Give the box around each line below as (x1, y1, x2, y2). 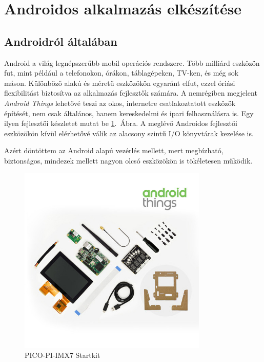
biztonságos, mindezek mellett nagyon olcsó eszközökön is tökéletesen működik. (4, 155, 253, 166)
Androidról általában (4, 33, 117, 49)
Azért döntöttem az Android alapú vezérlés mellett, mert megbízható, (4, 145, 224, 156)
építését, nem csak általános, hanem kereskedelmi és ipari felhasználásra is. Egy (4, 107, 254, 118)
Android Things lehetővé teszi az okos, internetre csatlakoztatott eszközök (4, 97, 236, 108)
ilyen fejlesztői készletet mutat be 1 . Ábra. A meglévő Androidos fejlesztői (4, 118, 237, 129)
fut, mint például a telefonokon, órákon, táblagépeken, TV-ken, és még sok (4, 67, 239, 78)
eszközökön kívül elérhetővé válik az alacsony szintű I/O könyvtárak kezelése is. (4, 128, 254, 138)
